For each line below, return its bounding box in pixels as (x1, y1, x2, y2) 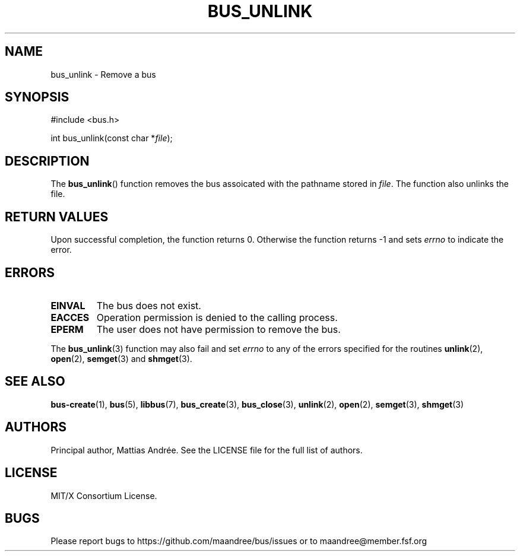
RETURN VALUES (5, 209, 109, 224)
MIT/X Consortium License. (50, 490, 157, 501)
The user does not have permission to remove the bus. (96, 323, 341, 335)
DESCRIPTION (5, 153, 90, 169)
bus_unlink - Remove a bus (50, 69, 156, 80)
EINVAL (50, 299, 85, 312)
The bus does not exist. (96, 299, 201, 312)
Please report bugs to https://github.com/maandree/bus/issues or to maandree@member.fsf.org (50, 536, 427, 547)
